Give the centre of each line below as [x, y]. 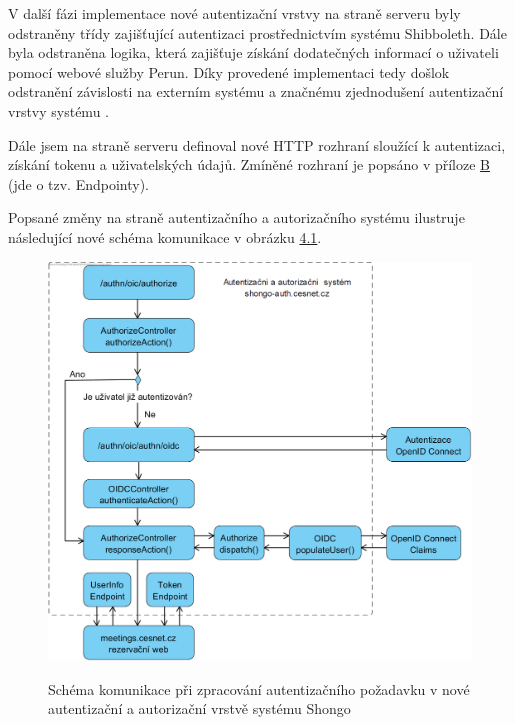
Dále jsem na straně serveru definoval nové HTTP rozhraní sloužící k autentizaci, [257, 144]
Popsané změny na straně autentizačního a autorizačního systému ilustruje [236, 217]
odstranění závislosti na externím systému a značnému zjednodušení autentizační [256, 91]
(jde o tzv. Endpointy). [79, 183]
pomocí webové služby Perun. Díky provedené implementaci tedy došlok [229, 71]
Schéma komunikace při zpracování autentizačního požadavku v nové [259, 688]
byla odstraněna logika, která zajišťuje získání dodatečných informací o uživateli [253, 52]
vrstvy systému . [58, 110]
